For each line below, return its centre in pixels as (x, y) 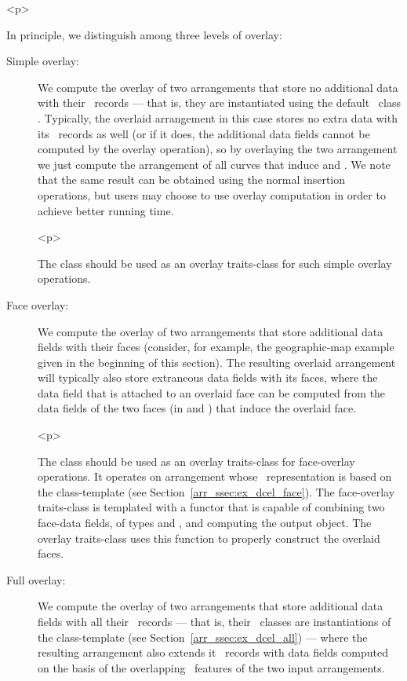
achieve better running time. (106, 210)
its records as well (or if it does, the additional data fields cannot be (204, 133)
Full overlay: (36, 579)
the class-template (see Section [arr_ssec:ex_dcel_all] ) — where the (203, 637)
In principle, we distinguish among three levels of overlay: (144, 34)
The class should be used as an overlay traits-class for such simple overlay (215, 263)
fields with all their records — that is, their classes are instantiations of (214, 621)
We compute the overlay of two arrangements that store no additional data (218, 87)
